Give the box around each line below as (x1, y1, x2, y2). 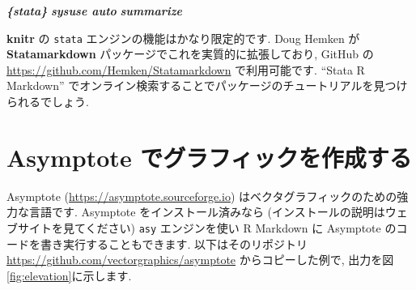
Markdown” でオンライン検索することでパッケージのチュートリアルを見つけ (6, 77, 408, 94)
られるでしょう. (6, 93, 89, 110)
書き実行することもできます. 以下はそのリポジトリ (40, 235, 308, 252)
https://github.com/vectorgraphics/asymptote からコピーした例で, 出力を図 (6, 251, 394, 268)
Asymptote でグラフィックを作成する (6, 140, 412, 173)
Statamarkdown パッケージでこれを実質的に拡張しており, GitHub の (6, 45, 374, 62)
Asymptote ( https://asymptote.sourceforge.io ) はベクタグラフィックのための (6, 187, 397, 204)
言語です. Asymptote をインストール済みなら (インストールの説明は (28, 203, 385, 220)
